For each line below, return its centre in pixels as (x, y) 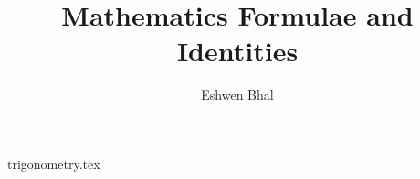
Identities (237, 51)
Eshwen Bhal (237, 95)
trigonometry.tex (54, 163)
